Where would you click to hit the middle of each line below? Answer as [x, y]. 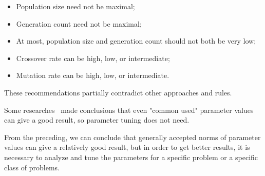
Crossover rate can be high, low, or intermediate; [93, 58]
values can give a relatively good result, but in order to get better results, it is [127, 147]
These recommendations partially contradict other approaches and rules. [118, 92]
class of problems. [32, 167]
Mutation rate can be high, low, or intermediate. [93, 75]
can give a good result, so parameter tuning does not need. [97, 120]
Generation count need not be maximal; [79, 23]
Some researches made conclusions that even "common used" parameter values [129, 110]
